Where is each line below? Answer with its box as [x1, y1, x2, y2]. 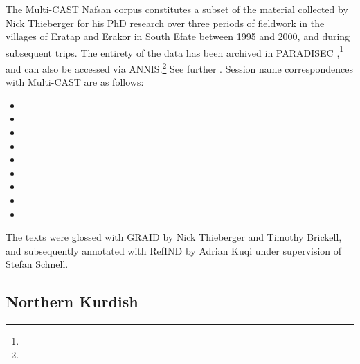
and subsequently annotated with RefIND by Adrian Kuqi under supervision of [6, 243, 342, 257]
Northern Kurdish [6, 291, 138, 312]
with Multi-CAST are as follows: [6, 75, 144, 89]
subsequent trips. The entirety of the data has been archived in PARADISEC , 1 [6, 43, 344, 60]
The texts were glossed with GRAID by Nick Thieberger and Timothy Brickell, [6, 230, 342, 244]
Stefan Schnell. [6, 257, 69, 271]
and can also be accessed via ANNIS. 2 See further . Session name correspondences [6, 60, 353, 75]
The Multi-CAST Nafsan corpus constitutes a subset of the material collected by [6, 2, 348, 16]
